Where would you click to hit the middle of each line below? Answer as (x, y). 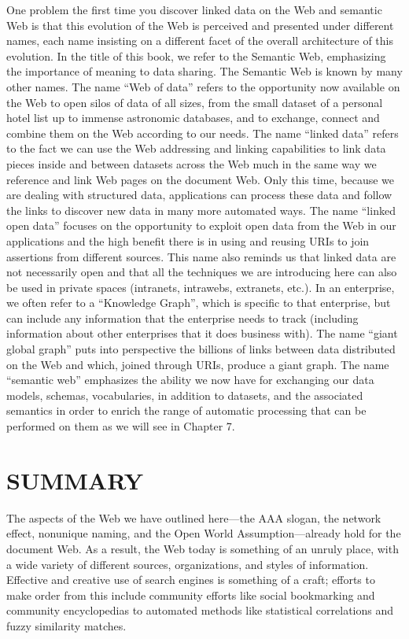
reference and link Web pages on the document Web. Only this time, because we (201, 179)
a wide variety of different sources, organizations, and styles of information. (188, 564)
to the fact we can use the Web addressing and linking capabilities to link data (196, 148)
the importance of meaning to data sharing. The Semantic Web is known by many (204, 71)
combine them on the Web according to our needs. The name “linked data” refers (203, 133)
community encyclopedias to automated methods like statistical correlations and (200, 610)
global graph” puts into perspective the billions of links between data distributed (201, 349)
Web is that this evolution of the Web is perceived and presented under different (200, 25)
